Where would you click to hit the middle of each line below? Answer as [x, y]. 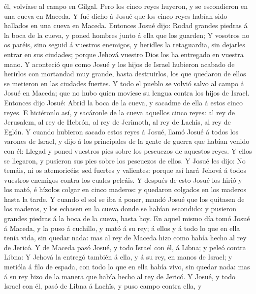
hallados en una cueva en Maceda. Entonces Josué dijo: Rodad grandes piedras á [126, 25]
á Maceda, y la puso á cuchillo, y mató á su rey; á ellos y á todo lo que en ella [122, 228]
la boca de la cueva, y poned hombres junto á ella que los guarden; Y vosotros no [127, 35]
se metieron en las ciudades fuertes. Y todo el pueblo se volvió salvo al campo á [124, 83]
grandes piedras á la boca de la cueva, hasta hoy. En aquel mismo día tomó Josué [127, 218]
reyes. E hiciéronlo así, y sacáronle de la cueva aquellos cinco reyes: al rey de [119, 112]
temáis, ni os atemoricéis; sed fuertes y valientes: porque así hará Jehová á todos [125, 170]
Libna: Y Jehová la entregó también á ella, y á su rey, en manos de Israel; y [118, 257]
